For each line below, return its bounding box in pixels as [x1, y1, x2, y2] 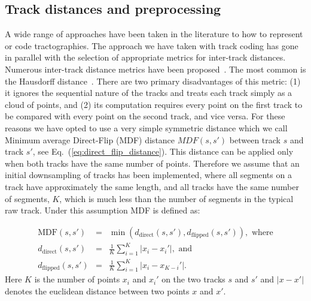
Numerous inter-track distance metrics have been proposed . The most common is [5, 62, 306, 75]
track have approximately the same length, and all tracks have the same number [5, 180, 299, 192]
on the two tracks [161, 273, 225, 285]
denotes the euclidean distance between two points [5, 284, 190, 297]
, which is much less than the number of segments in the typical [59, 192, 294, 204]
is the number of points [34, 273, 120, 285]
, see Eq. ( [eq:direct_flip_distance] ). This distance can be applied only [32, 145, 294, 158]
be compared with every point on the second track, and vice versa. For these [5, 110, 285, 122]
